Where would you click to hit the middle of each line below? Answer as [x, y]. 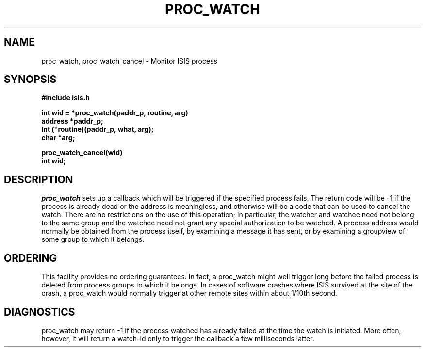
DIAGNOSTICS [40, 312]
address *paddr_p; [72, 121]
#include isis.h [65, 98]
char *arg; [58, 138]
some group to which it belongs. [93, 239]
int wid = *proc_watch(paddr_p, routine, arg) [115, 113]
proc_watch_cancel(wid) [82, 153]
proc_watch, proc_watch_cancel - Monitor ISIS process [129, 61]
